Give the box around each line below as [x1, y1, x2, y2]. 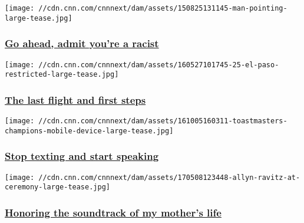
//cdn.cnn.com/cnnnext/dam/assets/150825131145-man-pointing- [38, 4, 288, 12]
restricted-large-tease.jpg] [5, 70, 119, 79]
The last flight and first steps [5, 92, 146, 107]
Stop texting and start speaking [5, 149, 159, 163]
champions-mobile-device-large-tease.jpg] [5, 126, 174, 135]
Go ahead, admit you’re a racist [5, 36, 159, 51]
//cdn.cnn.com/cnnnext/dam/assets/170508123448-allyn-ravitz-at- [38, 173, 300, 182]
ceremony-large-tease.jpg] [5, 183, 110, 192]
